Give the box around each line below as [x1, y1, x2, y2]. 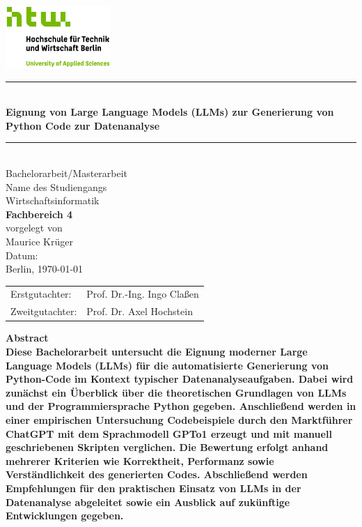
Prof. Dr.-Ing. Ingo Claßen [86, 287, 199, 301]
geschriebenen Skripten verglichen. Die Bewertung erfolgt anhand [6, 440, 329, 455]
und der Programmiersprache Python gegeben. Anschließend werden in [6, 399, 356, 413]
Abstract [6, 330, 49, 345]
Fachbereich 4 [6, 206, 73, 221]
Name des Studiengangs [6, 179, 107, 194]
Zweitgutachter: [10, 304, 77, 319]
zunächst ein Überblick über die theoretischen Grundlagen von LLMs [6, 385, 347, 399]
